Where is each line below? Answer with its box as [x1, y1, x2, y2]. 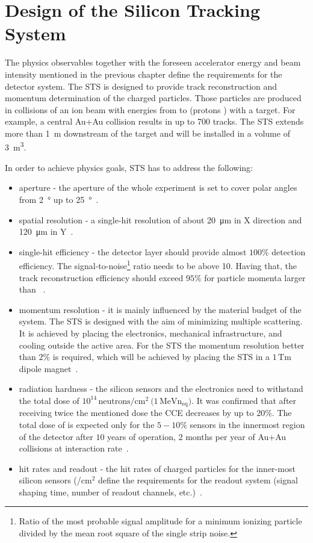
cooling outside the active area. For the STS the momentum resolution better [19, 338, 305, 351]
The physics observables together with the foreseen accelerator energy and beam [5, 56, 301, 69]
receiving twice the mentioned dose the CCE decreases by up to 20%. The [19, 406, 292, 419]
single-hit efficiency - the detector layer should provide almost [19, 245, 247, 258]
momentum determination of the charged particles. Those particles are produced [5, 92, 302, 104]
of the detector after [19, 430, 93, 442]
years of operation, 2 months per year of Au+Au [107, 430, 287, 442]
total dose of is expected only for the [19, 418, 155, 430]
